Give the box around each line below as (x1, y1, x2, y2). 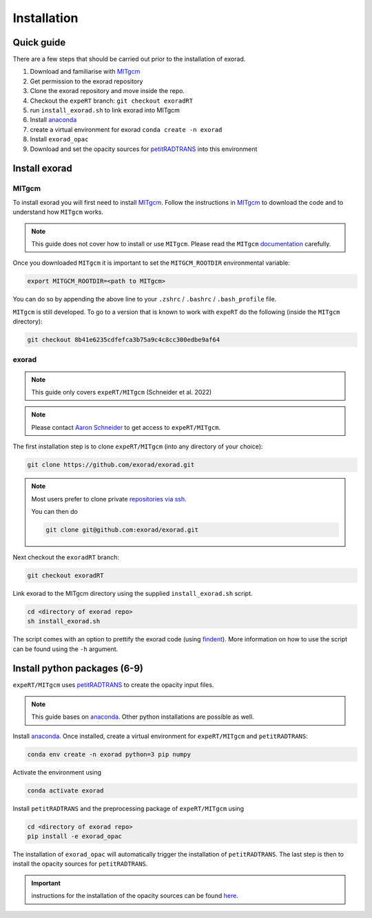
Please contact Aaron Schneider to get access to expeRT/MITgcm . (31, 423, 221, 431)
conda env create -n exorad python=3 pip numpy (27, 750, 191, 758)
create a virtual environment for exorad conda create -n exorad (30, 125, 223, 134)
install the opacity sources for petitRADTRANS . (12, 859, 148, 868)
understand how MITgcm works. (12, 208, 103, 217)
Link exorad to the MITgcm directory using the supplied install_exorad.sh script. (12, 589, 253, 597)
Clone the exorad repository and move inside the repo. (30, 87, 185, 95)
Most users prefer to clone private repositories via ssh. (31, 495, 187, 503)
